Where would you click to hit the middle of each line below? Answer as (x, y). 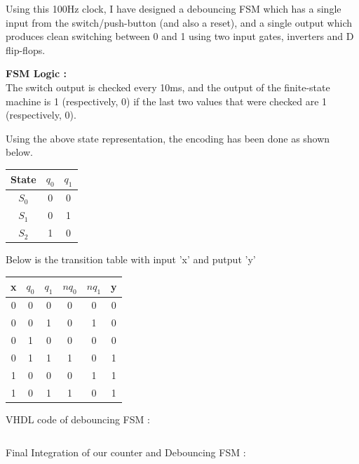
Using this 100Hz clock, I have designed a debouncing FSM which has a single (174, 8)
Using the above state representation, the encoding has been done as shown (168, 138)
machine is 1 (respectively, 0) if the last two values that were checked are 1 (167, 101)
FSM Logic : (36, 73)
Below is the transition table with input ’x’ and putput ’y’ (131, 259)
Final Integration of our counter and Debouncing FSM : (126, 452)
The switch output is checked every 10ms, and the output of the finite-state (168, 87)
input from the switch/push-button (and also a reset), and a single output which (179, 22)
